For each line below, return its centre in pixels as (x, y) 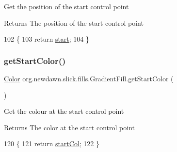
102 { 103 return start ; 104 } (47, 39)
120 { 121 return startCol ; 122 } (52, 144)
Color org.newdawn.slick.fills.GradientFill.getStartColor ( (89, 78)
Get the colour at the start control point (64, 111)
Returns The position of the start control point (74, 23)
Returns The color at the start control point (70, 127)
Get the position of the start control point (66, 6)
